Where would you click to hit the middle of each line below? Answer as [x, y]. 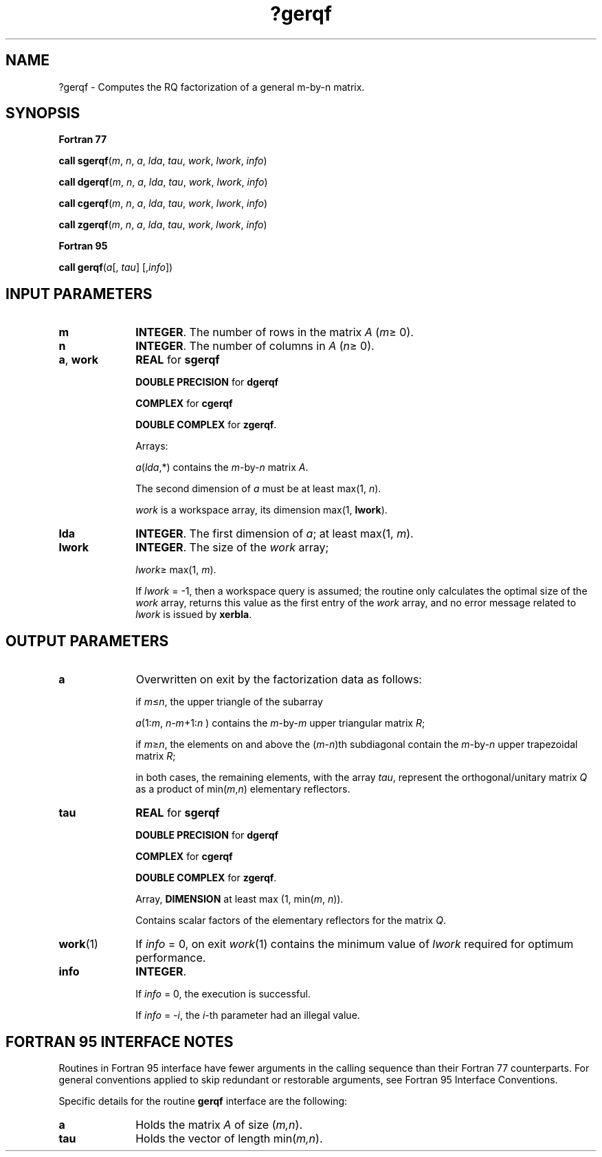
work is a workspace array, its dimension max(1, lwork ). [261, 510]
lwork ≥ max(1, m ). [176, 570]
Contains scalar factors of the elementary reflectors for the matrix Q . [291, 921]
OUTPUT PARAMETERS [87, 641]
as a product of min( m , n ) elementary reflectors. [243, 789]
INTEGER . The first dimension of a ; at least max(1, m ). [275, 534]
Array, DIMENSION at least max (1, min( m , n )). [239, 899]
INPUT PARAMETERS [79, 294]
